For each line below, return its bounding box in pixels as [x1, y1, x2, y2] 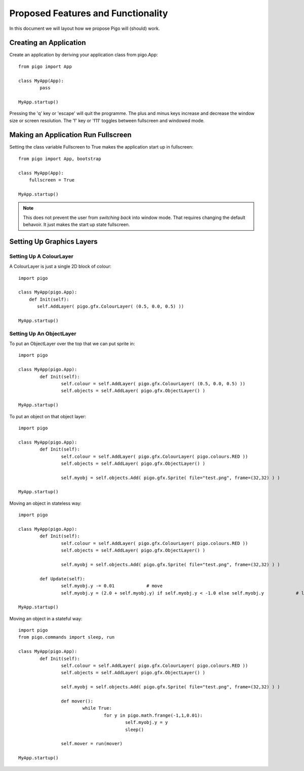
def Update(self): [40, 576, 86, 581]
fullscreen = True [28, 177, 75, 183]
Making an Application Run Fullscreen [9, 131, 132, 139]
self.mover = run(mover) [61, 741, 123, 747]
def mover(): [61, 699, 94, 704]
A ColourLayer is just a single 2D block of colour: [9, 264, 111, 270]
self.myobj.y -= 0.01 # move [61, 583, 163, 589]
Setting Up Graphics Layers [9, 237, 98, 246]
